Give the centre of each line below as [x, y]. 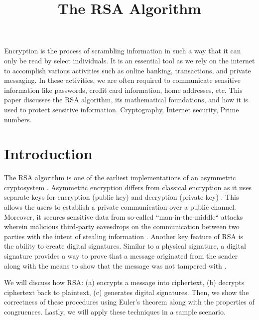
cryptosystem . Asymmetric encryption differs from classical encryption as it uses [128, 187]
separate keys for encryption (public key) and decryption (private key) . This [122, 197]
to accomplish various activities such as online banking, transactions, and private [128, 70]
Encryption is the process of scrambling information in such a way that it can [123, 51]
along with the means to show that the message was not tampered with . [115, 265]
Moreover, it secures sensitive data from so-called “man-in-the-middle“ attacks [124, 216]
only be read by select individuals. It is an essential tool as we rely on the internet [129, 60]
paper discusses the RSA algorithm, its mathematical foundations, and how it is [126, 100]
